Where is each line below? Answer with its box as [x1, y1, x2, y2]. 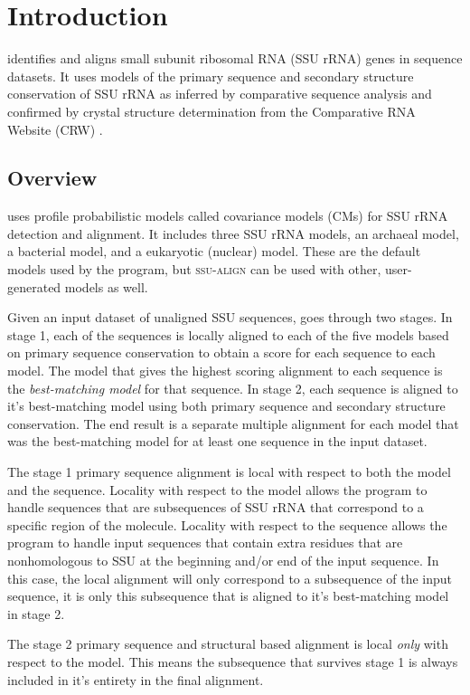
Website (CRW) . [7, 119, 103, 138]
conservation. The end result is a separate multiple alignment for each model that [7, 414, 459, 433]
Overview [7, 164, 98, 192]
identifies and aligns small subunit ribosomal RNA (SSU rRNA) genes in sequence [7, 49, 463, 68]
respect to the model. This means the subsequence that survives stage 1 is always [7, 652, 458, 671]
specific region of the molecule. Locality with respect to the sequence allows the [7, 515, 447, 534]
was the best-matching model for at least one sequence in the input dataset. [7, 432, 428, 451]
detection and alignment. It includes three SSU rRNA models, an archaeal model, [7, 224, 459, 243]
